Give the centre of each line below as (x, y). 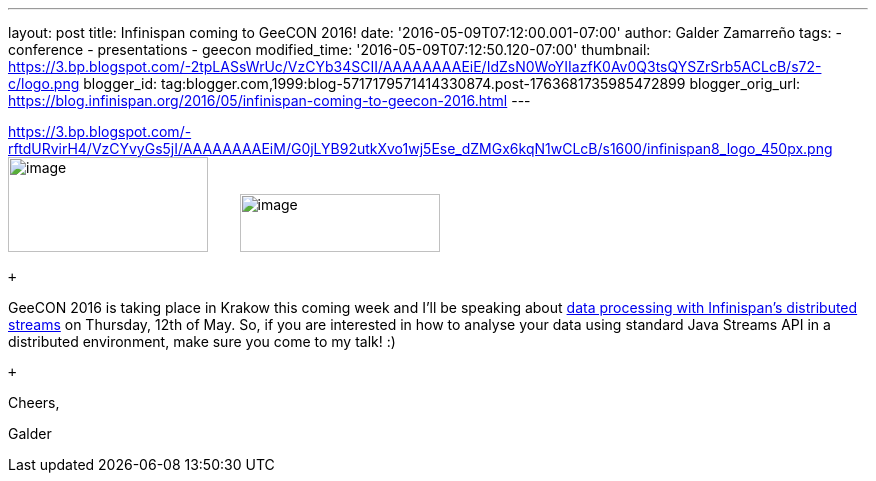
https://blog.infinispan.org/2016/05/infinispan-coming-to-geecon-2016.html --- (269, 100)
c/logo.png (44, 83)
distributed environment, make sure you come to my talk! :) (202, 341)
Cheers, (34, 402)
